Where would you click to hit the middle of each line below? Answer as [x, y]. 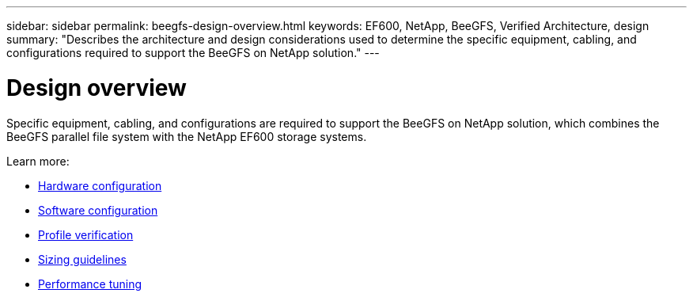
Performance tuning [90, 284]
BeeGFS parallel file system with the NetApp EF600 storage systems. [187, 136]
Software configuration [98, 210]
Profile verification [86, 234]
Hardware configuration [100, 185]
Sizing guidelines [82, 259]
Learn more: [38, 161]
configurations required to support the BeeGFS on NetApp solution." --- [193, 53]
